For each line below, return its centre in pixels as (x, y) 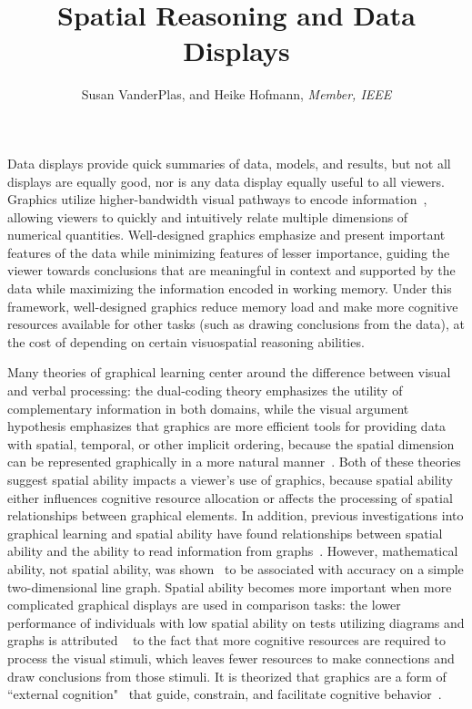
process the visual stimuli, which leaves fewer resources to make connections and (231, 658)
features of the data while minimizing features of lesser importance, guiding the (229, 252)
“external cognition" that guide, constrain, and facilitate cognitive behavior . (225, 694)
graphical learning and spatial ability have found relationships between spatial (225, 533)
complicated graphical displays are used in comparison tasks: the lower (204, 605)
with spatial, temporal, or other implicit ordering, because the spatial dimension (231, 443)
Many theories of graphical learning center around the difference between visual (229, 372)
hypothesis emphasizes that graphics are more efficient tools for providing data (227, 426)
